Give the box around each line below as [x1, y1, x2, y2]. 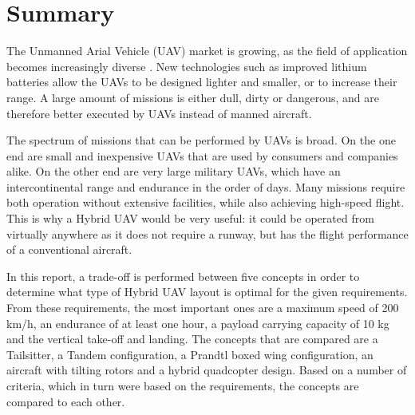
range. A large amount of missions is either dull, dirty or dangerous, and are [6, 89, 379, 105]
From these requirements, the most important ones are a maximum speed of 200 [6, 299, 399, 316]
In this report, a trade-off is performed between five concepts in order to [6, 267, 360, 284]
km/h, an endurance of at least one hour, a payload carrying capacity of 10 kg [6, 314, 389, 331]
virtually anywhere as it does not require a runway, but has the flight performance [6, 225, 409, 242]
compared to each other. [6, 393, 125, 409]
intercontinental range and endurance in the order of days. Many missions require [6, 178, 405, 195]
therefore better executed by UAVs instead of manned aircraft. [6, 105, 312, 121]
